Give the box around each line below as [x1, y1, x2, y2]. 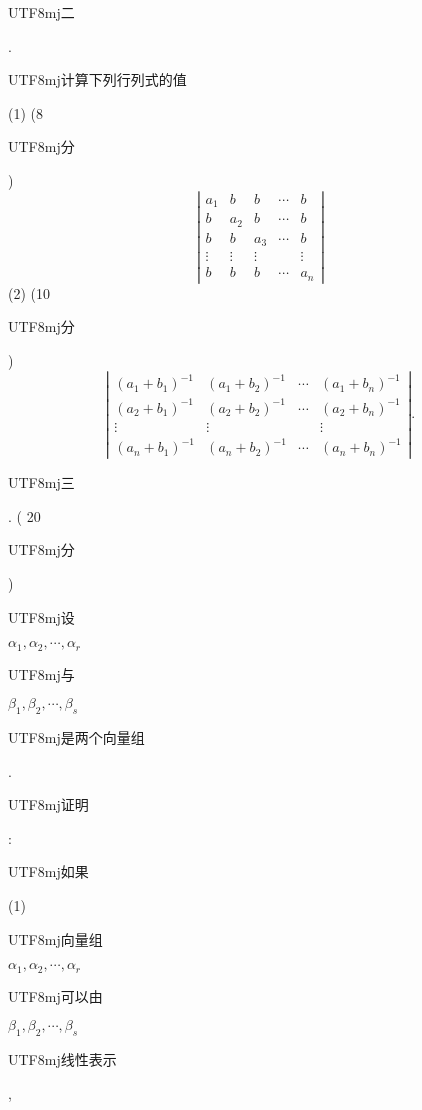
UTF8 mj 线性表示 [8, 1049, 117, 1070]
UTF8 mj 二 [8, 2, 75, 22]
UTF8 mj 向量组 [8, 928, 103, 949]
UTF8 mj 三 [8, 472, 75, 493]
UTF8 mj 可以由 [8, 985, 103, 1006]
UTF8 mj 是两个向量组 [8, 727, 145, 748]
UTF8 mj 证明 [8, 794, 89, 815]
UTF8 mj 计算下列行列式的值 [8, 69, 187, 90]
